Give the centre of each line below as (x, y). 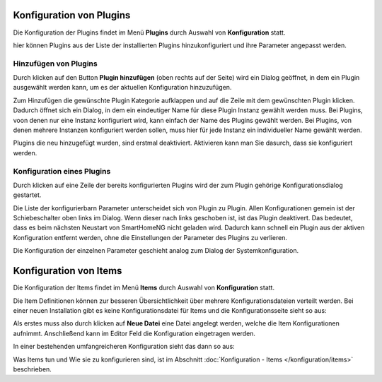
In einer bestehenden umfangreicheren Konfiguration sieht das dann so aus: (124, 347)
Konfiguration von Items (68, 271)
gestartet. (27, 195)
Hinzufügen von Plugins (56, 64)
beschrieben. (33, 369)
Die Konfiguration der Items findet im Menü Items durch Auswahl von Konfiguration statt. (144, 288)
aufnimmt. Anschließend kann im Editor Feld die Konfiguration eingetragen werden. (134, 333)
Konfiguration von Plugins (72, 15)
